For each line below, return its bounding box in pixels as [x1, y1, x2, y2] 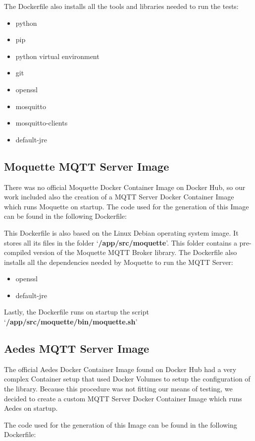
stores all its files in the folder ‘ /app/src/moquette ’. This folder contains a [4, 237, 237, 248]
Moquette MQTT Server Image [4, 158, 169, 174]
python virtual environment [15, 51, 100, 61]
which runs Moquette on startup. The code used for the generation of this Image [4, 201, 249, 211]
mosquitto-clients [15, 118, 68, 128]
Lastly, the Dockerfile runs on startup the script [4, 307, 149, 317]
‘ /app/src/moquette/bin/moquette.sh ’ [4, 316, 138, 327]
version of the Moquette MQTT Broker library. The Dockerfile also [33, 247, 237, 257]
